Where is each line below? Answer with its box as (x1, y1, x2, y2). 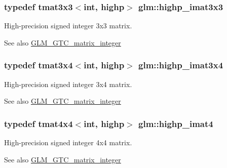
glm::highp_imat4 (138, 117, 213, 130)
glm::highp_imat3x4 (138, 59, 223, 71)
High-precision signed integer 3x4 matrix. (4, 78, 132, 89)
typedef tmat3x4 (4, 59, 73, 71)
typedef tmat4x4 (4, 117, 73, 130)
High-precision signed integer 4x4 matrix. (4, 137, 132, 148)
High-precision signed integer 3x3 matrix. (4, 20, 132, 31)
